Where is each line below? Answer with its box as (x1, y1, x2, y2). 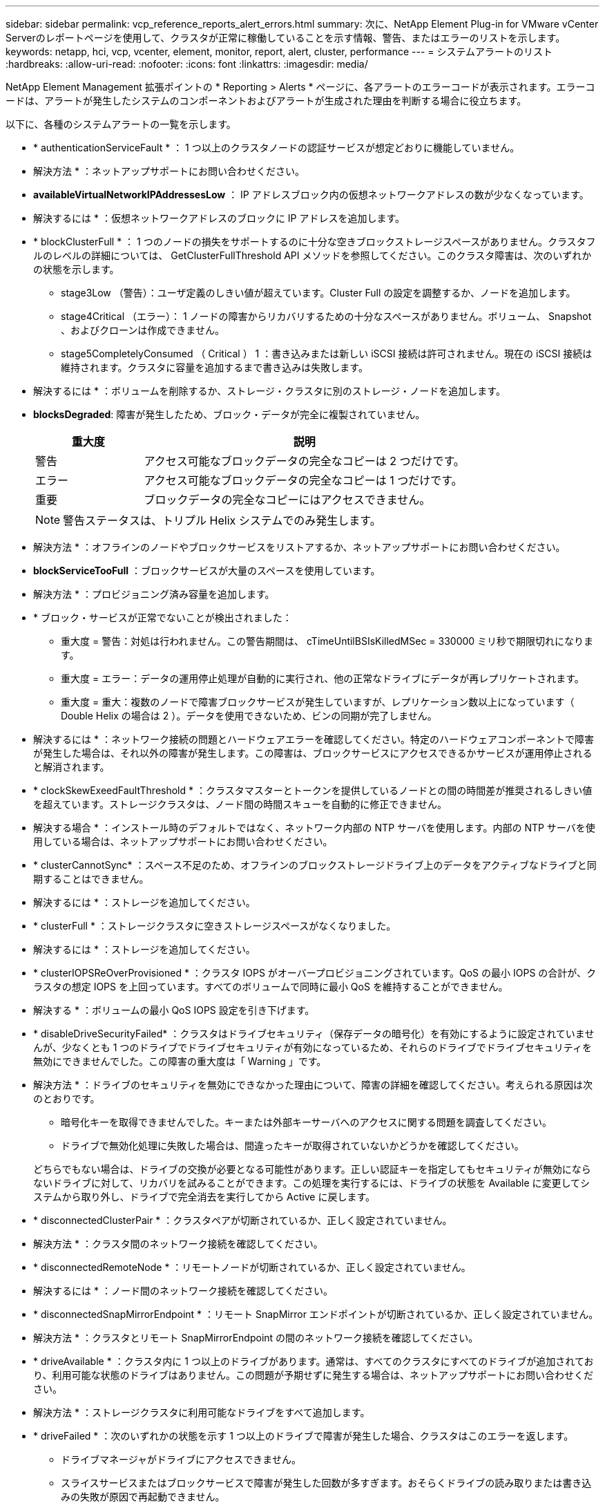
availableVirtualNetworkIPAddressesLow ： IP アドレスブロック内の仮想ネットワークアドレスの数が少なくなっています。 (33, 189, 589, 200)
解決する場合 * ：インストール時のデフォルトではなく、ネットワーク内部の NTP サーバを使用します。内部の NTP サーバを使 (33, 822, 595, 833)
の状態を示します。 (33, 263, 119, 275)
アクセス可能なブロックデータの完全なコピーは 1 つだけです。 (144, 473, 463, 487)
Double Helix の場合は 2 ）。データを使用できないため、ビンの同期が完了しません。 (61, 710, 437, 722)
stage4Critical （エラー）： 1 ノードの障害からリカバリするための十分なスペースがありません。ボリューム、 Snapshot (61, 310, 592, 322)
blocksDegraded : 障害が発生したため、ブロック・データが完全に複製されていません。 (33, 408, 425, 420)
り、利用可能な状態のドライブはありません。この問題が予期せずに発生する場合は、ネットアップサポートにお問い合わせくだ (33, 1369, 594, 1381)
